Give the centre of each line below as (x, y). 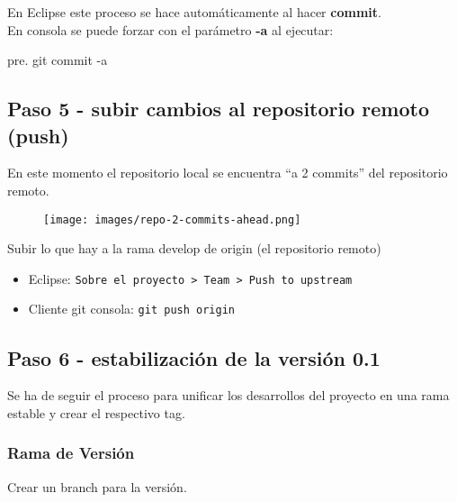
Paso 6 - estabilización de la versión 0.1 (194, 357)
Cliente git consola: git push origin (131, 309)
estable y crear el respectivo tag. (96, 412)
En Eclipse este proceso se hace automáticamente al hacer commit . (194, 12)
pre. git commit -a (58, 60)
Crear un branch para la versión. (97, 486)
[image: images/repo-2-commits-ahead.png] (172, 219)
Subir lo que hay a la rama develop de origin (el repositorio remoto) (194, 248)
